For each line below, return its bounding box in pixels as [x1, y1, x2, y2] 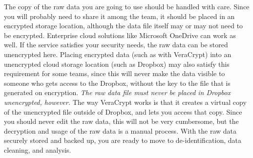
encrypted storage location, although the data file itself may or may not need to [4, 20, 243, 31]
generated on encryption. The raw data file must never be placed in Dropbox [4, 87, 231, 98]
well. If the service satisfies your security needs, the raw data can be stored [4, 39, 228, 50]
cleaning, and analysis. [4, 144, 71, 155]
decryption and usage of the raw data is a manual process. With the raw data [4, 125, 237, 136]
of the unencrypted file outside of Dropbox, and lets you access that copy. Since [4, 106, 242, 117]
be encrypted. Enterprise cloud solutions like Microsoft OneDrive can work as [4, 30, 236, 40]
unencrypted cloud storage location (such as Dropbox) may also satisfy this [4, 59, 230, 69]
